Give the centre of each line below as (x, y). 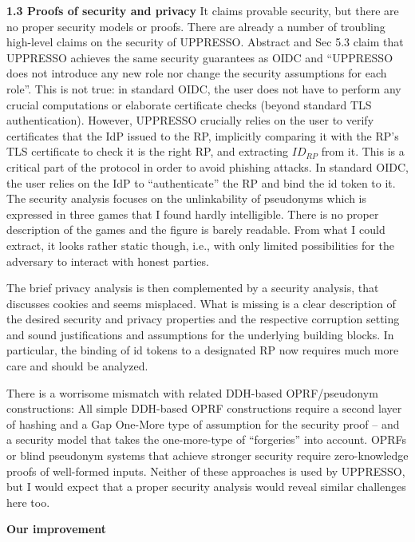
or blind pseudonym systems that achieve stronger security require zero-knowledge (207, 455)
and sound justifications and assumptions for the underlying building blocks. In (200, 334)
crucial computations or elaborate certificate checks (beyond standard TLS (189, 104)
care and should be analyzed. (77, 366)
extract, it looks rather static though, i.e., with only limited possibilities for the (200, 245)
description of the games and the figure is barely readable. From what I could (196, 229)
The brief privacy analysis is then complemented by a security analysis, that (193, 288)
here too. (28, 502)
